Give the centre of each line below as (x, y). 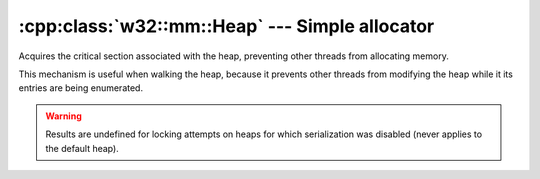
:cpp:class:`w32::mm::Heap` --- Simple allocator (226, 26)
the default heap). (82, 148)
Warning (63, 116)
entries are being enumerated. (81, 88)
